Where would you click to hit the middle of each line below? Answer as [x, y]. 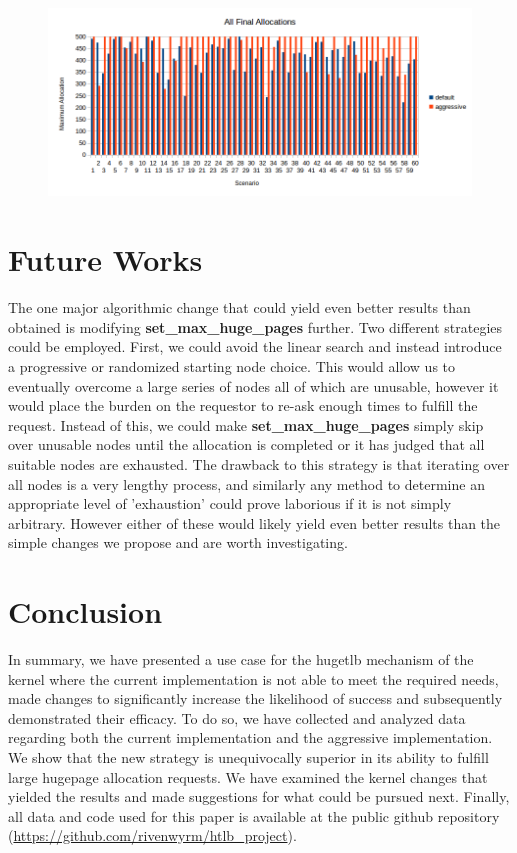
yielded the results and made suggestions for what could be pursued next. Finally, [259, 796]
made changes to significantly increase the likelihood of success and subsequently [255, 698]
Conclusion [85, 611]
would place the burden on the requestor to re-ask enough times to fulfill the [243, 405]
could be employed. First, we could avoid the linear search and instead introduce [255, 346]
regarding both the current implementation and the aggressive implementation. [250, 737]
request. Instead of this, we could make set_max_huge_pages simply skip [246, 424]
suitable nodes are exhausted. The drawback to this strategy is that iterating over [259, 463]
